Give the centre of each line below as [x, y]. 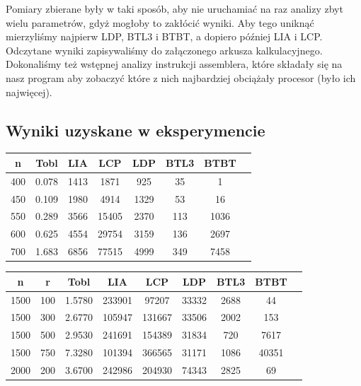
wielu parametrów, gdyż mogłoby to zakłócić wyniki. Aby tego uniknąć [160, 22]
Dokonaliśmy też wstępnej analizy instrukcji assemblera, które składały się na [174, 64]
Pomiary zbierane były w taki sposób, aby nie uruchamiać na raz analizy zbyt [174, 8]
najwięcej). [29, 92]
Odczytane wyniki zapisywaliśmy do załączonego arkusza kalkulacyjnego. [164, 50]
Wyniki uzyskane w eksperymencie [136, 130]
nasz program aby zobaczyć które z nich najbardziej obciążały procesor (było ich [181, 77]
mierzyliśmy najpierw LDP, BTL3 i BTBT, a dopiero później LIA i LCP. [164, 36]
